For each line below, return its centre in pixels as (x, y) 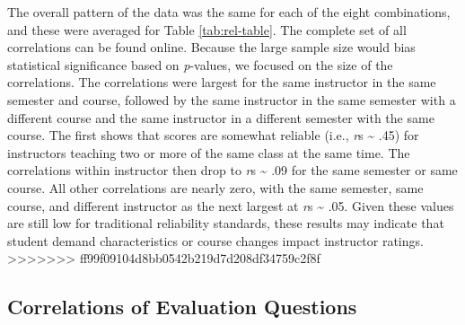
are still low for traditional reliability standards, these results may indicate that (226, 223)
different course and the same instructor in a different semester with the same (221, 117)
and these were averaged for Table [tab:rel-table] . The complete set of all (207, 29)
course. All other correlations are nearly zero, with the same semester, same (215, 187)
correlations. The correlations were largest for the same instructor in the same (222, 82)
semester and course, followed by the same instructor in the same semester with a (232, 99)
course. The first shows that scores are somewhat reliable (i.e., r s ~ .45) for (213, 135)
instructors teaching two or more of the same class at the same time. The (209, 152)
